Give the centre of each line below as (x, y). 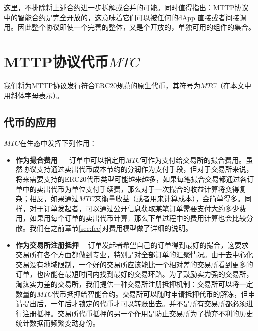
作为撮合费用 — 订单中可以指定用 (70, 159)
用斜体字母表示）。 (34, 95)
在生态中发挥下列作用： (58, 143)
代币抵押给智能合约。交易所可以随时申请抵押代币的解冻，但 (150, 293)
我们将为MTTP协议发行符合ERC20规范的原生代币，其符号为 (102, 85)
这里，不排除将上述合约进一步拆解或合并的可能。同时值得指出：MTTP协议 (126, 7)
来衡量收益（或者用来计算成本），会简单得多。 (169, 199)
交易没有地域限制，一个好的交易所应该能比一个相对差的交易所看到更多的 (134, 264)
